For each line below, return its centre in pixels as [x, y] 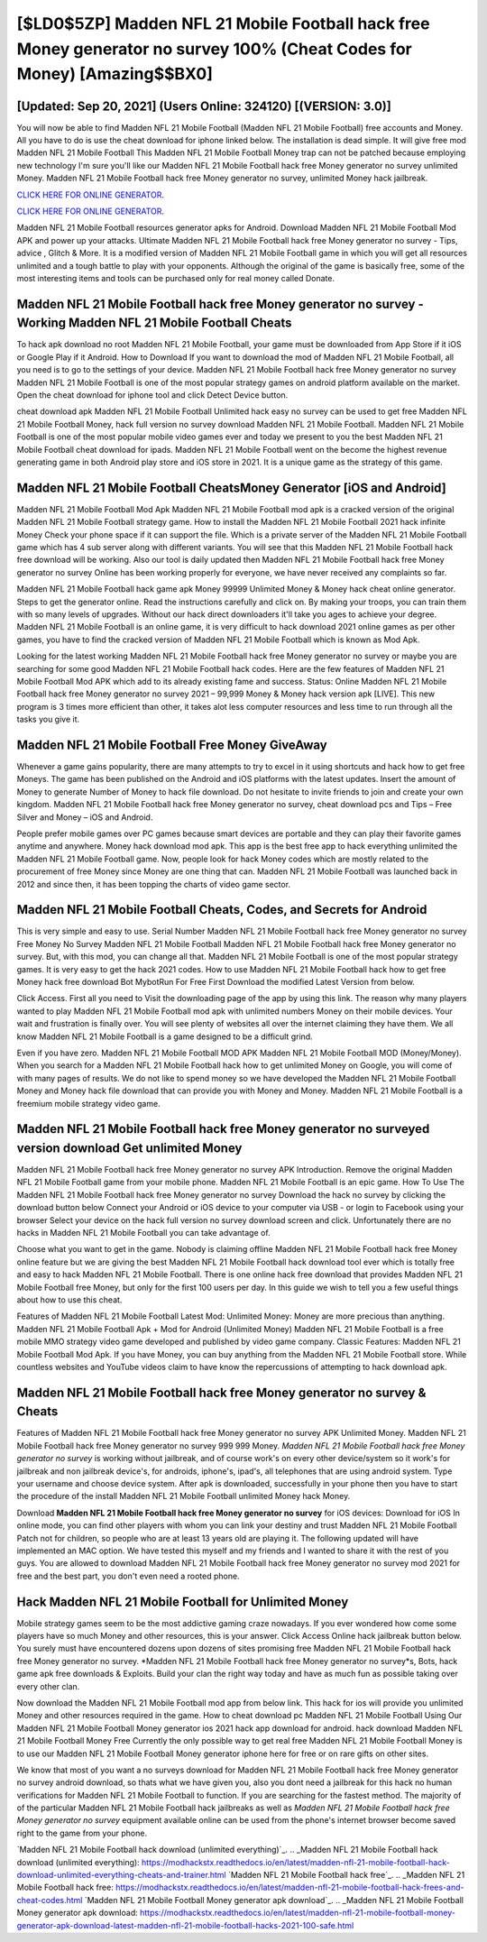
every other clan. [48, 1686]
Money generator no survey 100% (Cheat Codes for [214, 49]
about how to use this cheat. [69, 1300]
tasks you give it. [48, 719]
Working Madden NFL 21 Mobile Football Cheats [154, 323]
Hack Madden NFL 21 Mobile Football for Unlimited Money [183, 1601]
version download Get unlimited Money [129, 1148]
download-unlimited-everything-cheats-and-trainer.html [121, 1875]
